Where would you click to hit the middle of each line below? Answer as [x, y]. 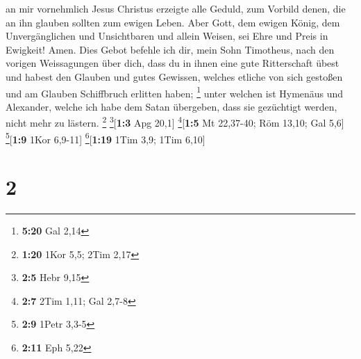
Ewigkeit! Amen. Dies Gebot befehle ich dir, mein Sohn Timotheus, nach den [170, 49]
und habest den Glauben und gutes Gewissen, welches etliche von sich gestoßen [174, 76]
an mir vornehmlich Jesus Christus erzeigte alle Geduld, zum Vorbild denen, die [176, 8]
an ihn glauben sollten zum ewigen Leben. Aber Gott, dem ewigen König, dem [173, 22]
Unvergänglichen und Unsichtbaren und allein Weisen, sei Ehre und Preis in [167, 36]
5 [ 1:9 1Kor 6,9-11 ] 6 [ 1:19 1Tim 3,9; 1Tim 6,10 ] [106, 138]
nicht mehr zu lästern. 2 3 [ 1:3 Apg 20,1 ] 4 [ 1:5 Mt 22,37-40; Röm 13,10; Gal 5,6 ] [175, 122]
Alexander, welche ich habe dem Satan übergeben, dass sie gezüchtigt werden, [171, 106]
